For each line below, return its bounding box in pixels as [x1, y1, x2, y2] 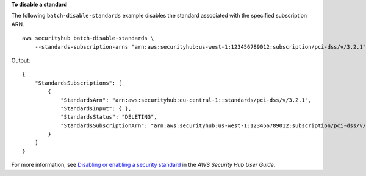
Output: [11, 57, 30, 64]
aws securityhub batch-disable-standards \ [22, 35, 154, 42]
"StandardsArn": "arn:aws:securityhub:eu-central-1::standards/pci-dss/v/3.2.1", [60, 96, 312, 104]
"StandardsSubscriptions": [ [34, 79, 122, 86]
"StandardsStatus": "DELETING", [60, 113, 158, 121]
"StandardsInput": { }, [60, 105, 132, 112]
